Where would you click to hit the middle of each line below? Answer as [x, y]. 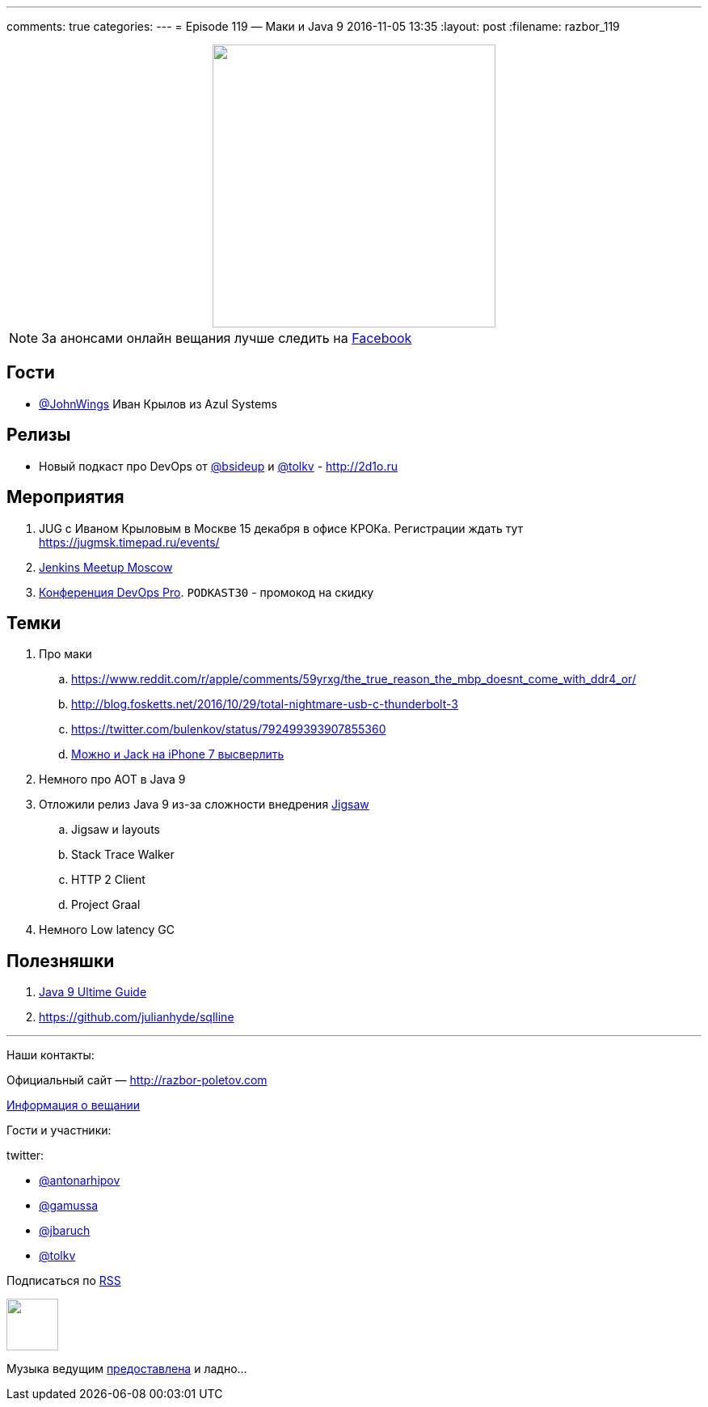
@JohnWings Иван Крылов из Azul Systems [158, 404]
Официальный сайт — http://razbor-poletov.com [137, 1080]
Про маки [65, 654]
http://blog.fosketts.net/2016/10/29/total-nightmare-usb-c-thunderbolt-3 [265, 704]
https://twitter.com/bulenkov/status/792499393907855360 [229, 729]
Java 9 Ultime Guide [93, 992]
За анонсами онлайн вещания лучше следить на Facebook [227, 338]
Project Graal [106, 905]
